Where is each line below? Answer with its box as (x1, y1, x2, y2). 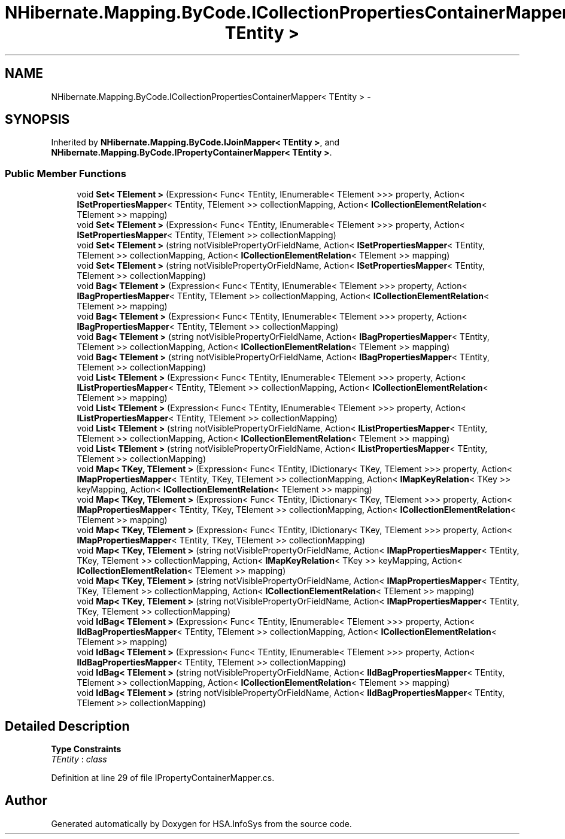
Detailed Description (5, 718, 130, 734)
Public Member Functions (5, 167, 126, 180)
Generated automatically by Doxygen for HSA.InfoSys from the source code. (51, 818, 352, 829)
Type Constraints (51, 744, 121, 755)
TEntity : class (51, 754, 107, 765)
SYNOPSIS (5, 112, 70, 127)
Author (5, 793, 47, 808)
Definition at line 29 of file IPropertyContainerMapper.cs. (51, 773, 275, 783)
